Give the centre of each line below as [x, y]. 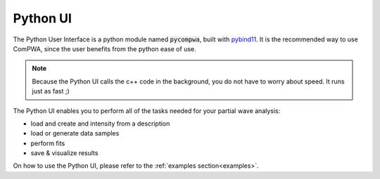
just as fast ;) [51, 91]
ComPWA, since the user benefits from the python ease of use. [104, 48]
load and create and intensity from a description [100, 124]
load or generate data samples [75, 133]
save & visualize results [64, 153]
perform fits [48, 143]
